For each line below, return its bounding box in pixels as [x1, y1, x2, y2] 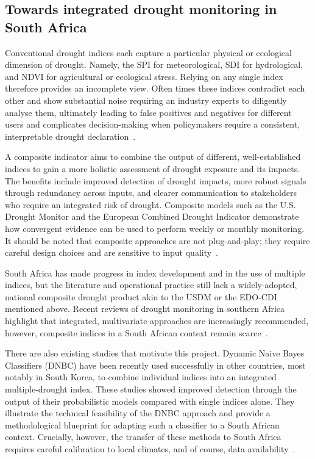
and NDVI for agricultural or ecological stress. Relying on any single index [5, 70, 283, 82]
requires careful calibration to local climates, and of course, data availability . [5, 443, 296, 455]
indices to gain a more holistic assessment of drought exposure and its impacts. [5, 162, 300, 175]
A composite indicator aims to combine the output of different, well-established [5, 150, 301, 163]
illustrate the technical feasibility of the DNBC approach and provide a [5, 407, 271, 419]
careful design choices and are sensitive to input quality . [5, 246, 219, 259]
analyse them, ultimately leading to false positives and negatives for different [5, 106, 292, 118]
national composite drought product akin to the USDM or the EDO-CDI [5, 290, 277, 303]
